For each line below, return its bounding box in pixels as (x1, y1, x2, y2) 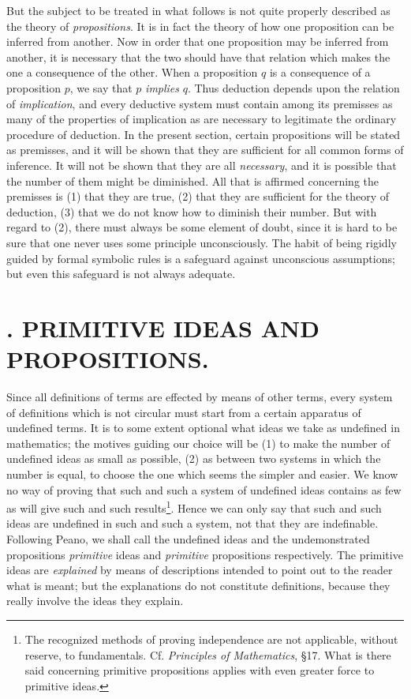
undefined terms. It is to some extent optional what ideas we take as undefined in (6, 419, 400, 436)
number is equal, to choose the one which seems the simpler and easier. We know (6, 465, 398, 482)
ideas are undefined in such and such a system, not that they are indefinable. (6, 515, 379, 532)
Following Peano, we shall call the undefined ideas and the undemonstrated (6, 531, 370, 547)
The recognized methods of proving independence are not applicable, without (24, 630, 398, 647)
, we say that (69, 79, 133, 96)
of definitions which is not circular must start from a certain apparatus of (6, 404, 361, 420)
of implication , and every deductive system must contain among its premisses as (6, 95, 393, 111)
